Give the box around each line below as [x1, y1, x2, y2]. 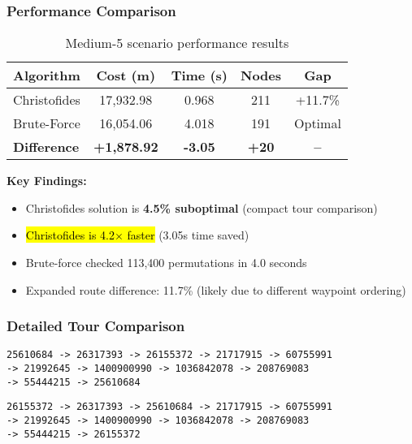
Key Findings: [7, 172, 87, 189]
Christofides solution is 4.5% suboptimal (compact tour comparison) [25, 199, 378, 216]
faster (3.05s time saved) [127, 226, 249, 244]
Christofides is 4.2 [25, 226, 115, 244]
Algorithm [13, 66, 80, 85]
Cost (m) [96, 66, 156, 85]
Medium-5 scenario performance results [65, 33, 289, 53]
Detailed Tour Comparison [7, 316, 185, 336]
